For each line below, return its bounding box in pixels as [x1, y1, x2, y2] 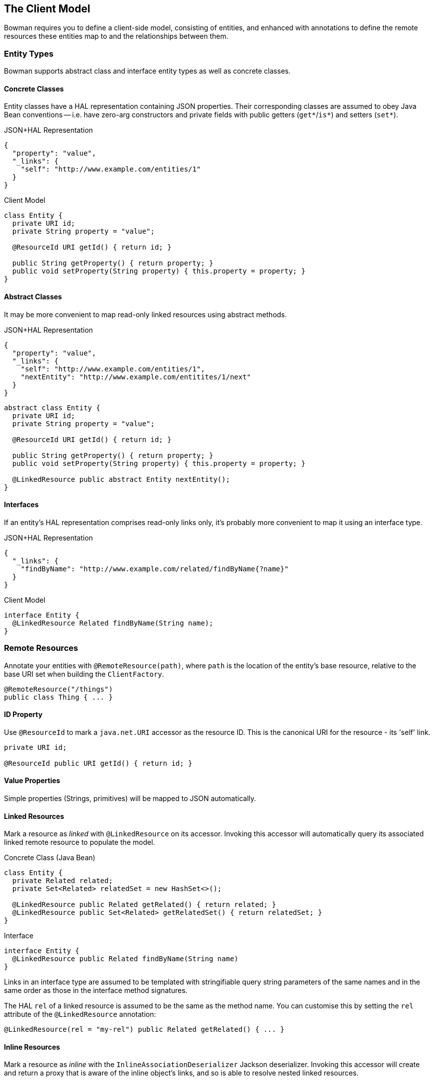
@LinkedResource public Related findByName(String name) [12, 955, 239, 963]
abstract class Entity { [4, 403, 100, 412]
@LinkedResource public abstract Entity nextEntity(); [12, 475, 230, 483]
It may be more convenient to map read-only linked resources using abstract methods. [4, 310, 287, 319]
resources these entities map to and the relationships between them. [4, 32, 228, 41]
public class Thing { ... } [4, 693, 113, 701]
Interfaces [4, 500, 39, 509]
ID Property [4, 710, 43, 719]
